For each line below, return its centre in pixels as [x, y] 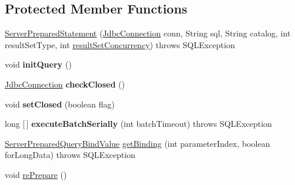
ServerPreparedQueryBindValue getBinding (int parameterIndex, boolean [137, 143]
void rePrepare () [36, 174]
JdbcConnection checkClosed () [65, 84]
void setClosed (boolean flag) [60, 104]
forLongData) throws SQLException [70, 155]
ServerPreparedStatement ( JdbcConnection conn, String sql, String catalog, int [148, 33]
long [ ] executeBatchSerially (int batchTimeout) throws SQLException [138, 124]
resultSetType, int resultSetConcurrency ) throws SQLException [120, 44]
